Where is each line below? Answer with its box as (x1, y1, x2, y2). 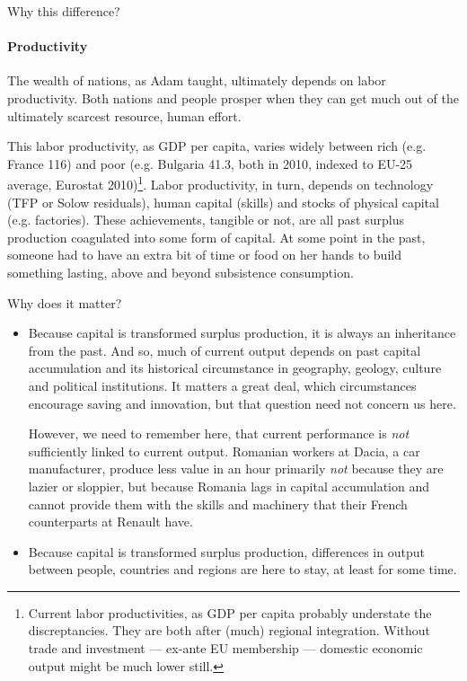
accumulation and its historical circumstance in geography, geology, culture (28, 358, 442, 377)
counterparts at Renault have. (28, 512, 193, 531)
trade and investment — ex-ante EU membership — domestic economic (28, 639, 423, 658)
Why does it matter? (7, 293, 122, 312)
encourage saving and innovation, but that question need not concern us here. (28, 394, 456, 412)
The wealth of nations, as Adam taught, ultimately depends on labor (7, 71, 386, 90)
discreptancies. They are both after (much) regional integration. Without (28, 621, 431, 640)
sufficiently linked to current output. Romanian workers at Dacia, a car (28, 441, 420, 460)
